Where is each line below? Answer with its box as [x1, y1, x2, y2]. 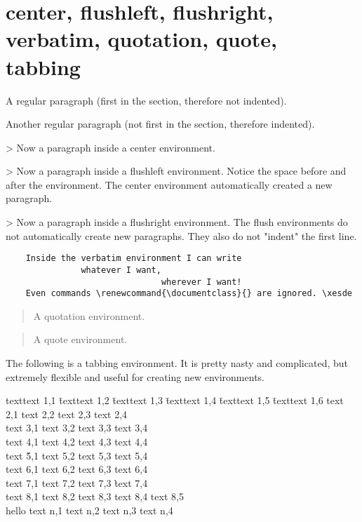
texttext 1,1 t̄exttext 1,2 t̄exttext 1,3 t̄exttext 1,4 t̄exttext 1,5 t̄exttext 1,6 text [6, 393, 344, 408]
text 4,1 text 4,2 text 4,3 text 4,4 [6, 434, 148, 449]
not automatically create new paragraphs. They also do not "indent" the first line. [6, 228, 357, 243]
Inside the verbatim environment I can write [25, 253, 242, 264]
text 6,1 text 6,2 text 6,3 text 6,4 [6, 462, 148, 476]
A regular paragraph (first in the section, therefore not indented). [6, 93, 287, 107]
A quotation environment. [33, 308, 145, 323]
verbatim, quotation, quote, [6, 25, 278, 53]
